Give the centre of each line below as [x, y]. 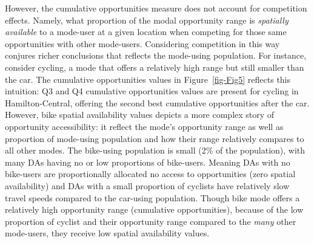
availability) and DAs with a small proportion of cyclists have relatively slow [147, 185]
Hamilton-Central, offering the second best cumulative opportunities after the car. [157, 102]
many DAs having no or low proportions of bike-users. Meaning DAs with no [148, 162]
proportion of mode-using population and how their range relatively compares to [155, 138]
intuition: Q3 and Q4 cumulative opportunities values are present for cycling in [152, 91]
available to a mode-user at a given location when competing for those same [146, 32]
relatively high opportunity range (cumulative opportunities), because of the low [154, 209]
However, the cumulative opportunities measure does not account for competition [156, 8]
